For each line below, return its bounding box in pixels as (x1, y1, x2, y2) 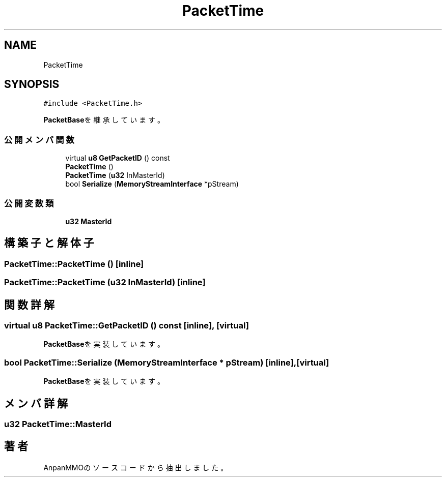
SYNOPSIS (4, 78, 60, 91)
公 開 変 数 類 (4, 198, 54, 208)
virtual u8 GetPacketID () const (65, 154, 170, 163)
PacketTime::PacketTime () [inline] (4, 258, 144, 269)
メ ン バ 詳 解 (4, 397, 68, 410)
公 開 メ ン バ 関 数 (4, 134, 74, 145)
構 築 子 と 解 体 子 (4, 236, 94, 250)
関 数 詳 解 (4, 298, 54, 311)
